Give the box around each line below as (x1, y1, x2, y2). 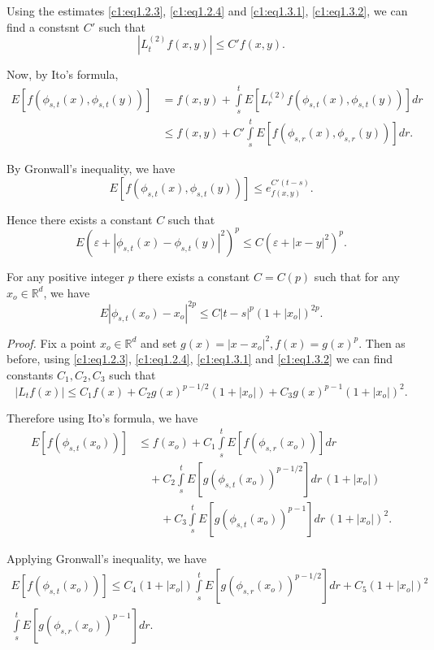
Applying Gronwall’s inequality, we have (7, 549, 207, 566)
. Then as (358, 334, 406, 351)
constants (7, 366, 54, 383)
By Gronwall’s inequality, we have (7, 160, 176, 177)
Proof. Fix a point (7, 334, 97, 351)
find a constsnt (7, 18, 80, 35)
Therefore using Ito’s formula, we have (7, 409, 198, 426)
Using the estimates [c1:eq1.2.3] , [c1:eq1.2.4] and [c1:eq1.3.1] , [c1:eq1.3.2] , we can (7, 2, 408, 19)
